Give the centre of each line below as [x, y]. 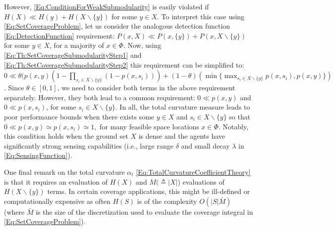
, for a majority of [77, 45]
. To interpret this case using [201, 16]
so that [240, 116]
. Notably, [233, 126]
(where [14, 211]
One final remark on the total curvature [64, 172]
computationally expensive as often [57, 201]
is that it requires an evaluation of [56, 181]
